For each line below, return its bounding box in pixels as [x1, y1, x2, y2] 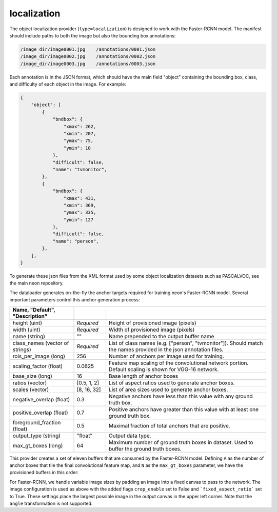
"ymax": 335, [63, 210, 96, 215]
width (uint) [12, 326, 41, 333]
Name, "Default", [12, 306, 55, 313]
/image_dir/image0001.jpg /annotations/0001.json [20, 46, 156, 52]
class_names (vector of [12, 339, 69, 346]
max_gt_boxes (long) [12, 442, 63, 449]
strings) [12, 346, 32, 353]
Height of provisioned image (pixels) [108, 319, 197, 326]
